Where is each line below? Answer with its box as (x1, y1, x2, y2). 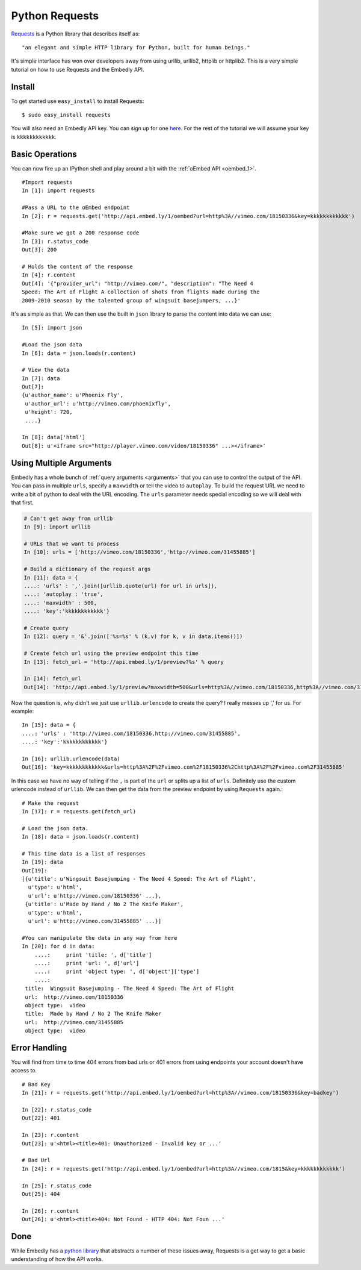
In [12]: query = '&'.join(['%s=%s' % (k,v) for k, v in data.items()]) (23, 633, 243, 640)
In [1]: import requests (22, 187, 95, 194)
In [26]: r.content (22, 1207, 79, 1214)
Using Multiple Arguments (11, 458, 112, 468)
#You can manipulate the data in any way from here (22, 934, 177, 941)
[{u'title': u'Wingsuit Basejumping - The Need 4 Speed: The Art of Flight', (22, 875, 257, 883)
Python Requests (11, 9, 99, 22)
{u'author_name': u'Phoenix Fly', (22, 392, 123, 399)
